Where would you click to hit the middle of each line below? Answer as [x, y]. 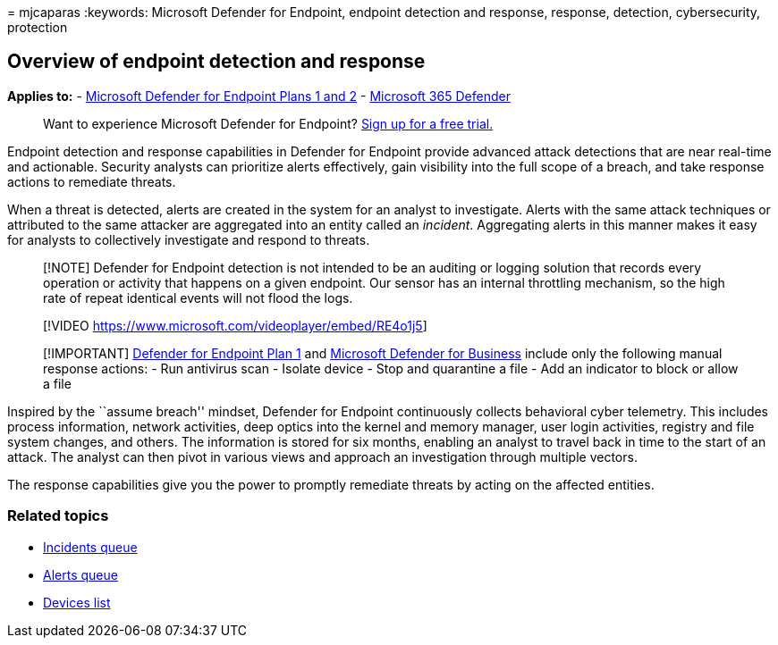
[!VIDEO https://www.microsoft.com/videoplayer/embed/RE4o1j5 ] [235, 325]
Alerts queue [80, 574]
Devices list [77, 602]
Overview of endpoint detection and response [216, 62]
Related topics [58, 516]
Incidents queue [90, 547]
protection [38, 27]
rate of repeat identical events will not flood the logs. [198, 297]
